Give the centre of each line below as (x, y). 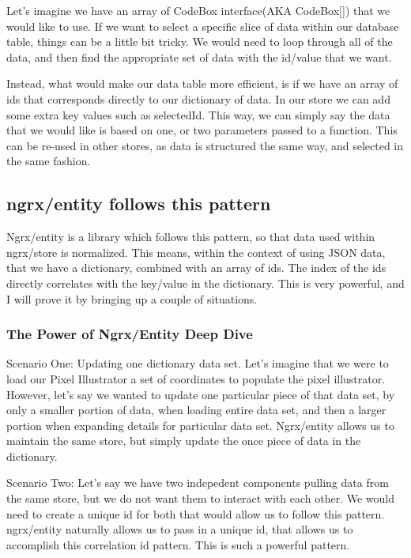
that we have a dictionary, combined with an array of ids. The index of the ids (196, 268)
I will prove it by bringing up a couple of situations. (132, 298)
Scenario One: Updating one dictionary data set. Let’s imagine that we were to (198, 363)
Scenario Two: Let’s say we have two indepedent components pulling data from (198, 483)
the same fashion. (49, 161)
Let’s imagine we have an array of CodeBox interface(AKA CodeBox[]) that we (198, 10)
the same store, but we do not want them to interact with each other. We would (200, 498)
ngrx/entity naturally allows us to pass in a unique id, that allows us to (180, 529)
